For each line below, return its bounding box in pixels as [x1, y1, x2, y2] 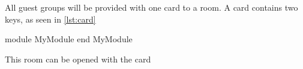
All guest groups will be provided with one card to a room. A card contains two [5, 1, 298, 13]
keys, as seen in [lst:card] [5, 12, 96, 25]
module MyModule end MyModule [5, 33, 133, 45]
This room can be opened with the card [5, 52, 151, 65]
